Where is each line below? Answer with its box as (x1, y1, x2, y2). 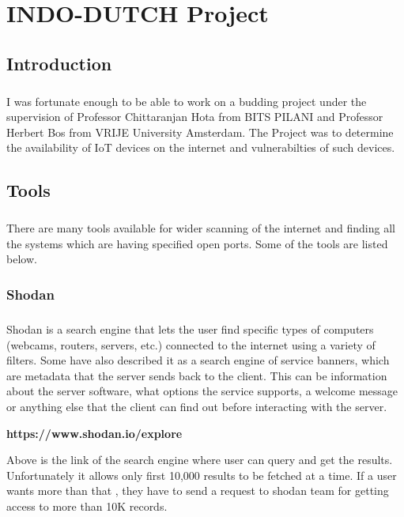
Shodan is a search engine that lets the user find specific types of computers (6, 321, 374, 338)
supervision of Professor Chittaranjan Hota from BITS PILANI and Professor (6, 108, 383, 125)
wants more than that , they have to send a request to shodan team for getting (6, 482, 389, 499)
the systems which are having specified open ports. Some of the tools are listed (6, 235, 388, 251)
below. (6, 251, 37, 267)
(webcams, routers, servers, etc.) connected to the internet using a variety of (6, 336, 376, 353)
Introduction (6, 51, 112, 75)
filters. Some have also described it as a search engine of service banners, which (6, 352, 390, 368)
